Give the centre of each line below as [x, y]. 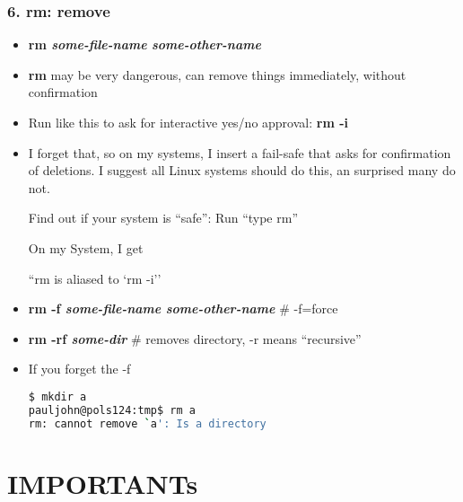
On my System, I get [86, 247]
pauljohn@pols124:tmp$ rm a [112, 410]
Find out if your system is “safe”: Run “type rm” [163, 218]
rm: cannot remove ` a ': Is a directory [147, 423]
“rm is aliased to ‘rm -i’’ [95, 278]
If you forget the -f [79, 369]
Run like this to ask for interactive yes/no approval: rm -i [188, 122]
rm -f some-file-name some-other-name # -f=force [183, 308]
